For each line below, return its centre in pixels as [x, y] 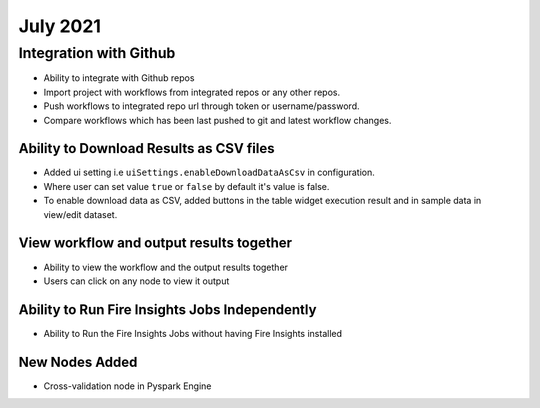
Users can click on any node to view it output [136, 281]
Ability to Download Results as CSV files [146, 148]
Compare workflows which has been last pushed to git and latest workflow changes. [217, 120]
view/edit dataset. [80, 214]
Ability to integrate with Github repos [119, 78]
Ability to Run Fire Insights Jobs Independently [167, 309]
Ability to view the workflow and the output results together [166, 267]
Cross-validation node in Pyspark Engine [127, 386]
